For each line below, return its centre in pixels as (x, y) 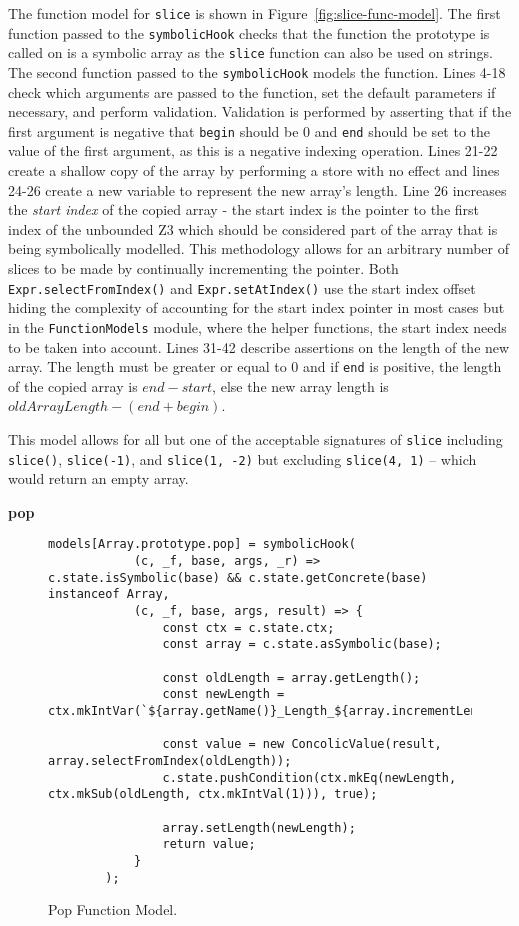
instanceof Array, (109, 594)
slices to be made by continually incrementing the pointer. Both (203, 268)
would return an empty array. (98, 478)
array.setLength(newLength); (259, 827)
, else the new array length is (300, 385)
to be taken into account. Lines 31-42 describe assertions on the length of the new (259, 346)
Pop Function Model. (113, 909)
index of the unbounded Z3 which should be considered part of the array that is (253, 228)
